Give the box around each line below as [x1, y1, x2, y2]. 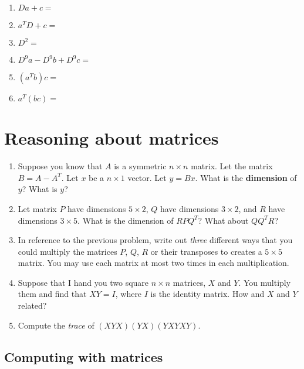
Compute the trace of [18, 319, 94, 331]
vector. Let [127, 171, 167, 183]
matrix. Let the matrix [191, 160, 273, 172]
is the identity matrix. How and [150, 288, 265, 300]
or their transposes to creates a [150, 245, 262, 257]
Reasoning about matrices [4, 126, 219, 150]
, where [115, 288, 142, 300]
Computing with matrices [4, 347, 163, 365]
